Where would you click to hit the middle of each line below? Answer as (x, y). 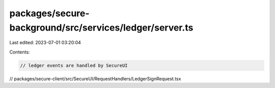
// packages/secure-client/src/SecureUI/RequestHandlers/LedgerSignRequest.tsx (95, 78)
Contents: (20, 52)
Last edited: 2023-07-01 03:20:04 (45, 43)
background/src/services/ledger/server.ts (101, 27)
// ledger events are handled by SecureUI (74, 65)
